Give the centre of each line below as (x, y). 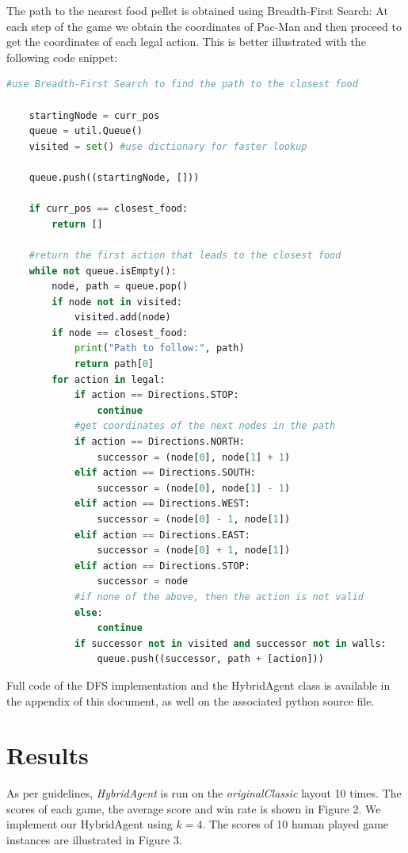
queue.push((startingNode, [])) (114, 177)
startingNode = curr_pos (94, 115)
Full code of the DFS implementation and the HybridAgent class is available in (198, 685)
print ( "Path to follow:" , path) (159, 348)
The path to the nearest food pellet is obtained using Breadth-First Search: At (197, 10)
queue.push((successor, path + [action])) (210, 659)
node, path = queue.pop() (120, 287)
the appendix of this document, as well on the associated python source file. (191, 700)
